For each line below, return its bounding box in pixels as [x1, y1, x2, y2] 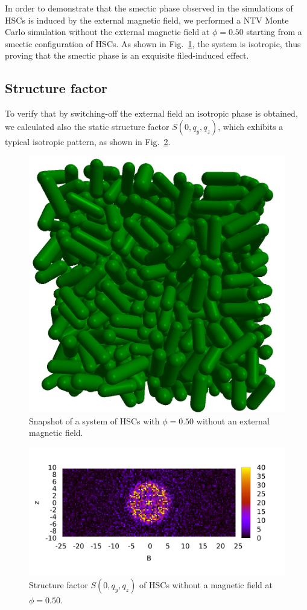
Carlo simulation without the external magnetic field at [5, 25, 210, 38]
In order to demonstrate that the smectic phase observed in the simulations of [5, 2, 293, 14]
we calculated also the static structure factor [5, 120, 169, 132]
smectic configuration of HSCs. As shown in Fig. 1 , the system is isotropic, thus [5, 37, 301, 50]
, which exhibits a [218, 120, 283, 132]
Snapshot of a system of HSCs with [29, 414, 160, 427]
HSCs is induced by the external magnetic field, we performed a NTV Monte [5, 13, 289, 26]
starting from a [246, 25, 302, 38]
